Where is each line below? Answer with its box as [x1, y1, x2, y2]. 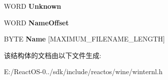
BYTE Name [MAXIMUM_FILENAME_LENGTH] [4, 34, 165, 44]
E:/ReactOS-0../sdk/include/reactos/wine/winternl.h [4, 66, 163, 77]
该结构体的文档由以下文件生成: [4, 50, 101, 60]
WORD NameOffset [4, 17, 69, 27]
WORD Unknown [4, 1, 61, 11]
